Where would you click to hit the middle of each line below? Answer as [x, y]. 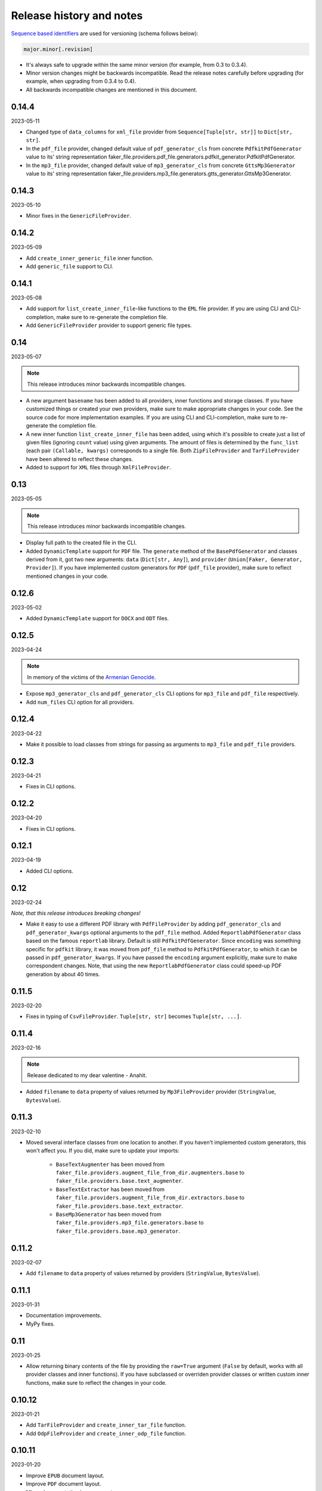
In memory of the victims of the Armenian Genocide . [92, 677]
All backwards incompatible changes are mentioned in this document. [112, 89]
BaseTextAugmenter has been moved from [110, 1164]
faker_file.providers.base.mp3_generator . [118, 1231]
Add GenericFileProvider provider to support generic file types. [109, 325]
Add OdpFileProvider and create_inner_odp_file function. [106, 1433]
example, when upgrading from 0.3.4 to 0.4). [81, 81]
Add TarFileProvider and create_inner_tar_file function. [106, 1425]
